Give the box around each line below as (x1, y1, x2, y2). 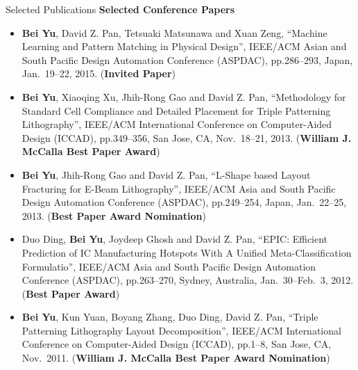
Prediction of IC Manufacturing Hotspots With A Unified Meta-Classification (22, 245, 352, 259)
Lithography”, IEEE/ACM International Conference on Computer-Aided (22, 117, 332, 131)
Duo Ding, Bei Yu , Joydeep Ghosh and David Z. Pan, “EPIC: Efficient (22, 232, 328, 246)
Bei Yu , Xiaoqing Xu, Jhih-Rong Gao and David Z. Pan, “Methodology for (22, 89, 346, 104)
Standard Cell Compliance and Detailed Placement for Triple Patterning (22, 103, 331, 118)
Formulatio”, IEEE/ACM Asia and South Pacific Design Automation (22, 259, 316, 273)
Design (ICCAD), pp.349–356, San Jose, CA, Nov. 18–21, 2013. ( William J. (22, 130, 352, 145)
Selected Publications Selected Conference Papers (6, 2, 235, 16)
